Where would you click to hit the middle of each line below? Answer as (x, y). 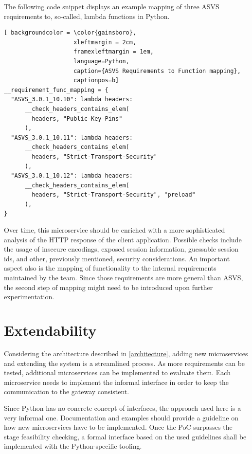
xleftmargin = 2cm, (105, 42)
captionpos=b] (96, 81)
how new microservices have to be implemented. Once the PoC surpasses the (118, 427)
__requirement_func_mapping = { (56, 90)
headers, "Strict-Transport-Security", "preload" (114, 195)
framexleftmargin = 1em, (114, 52)
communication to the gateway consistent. (67, 391)
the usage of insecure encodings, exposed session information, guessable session (121, 249)
